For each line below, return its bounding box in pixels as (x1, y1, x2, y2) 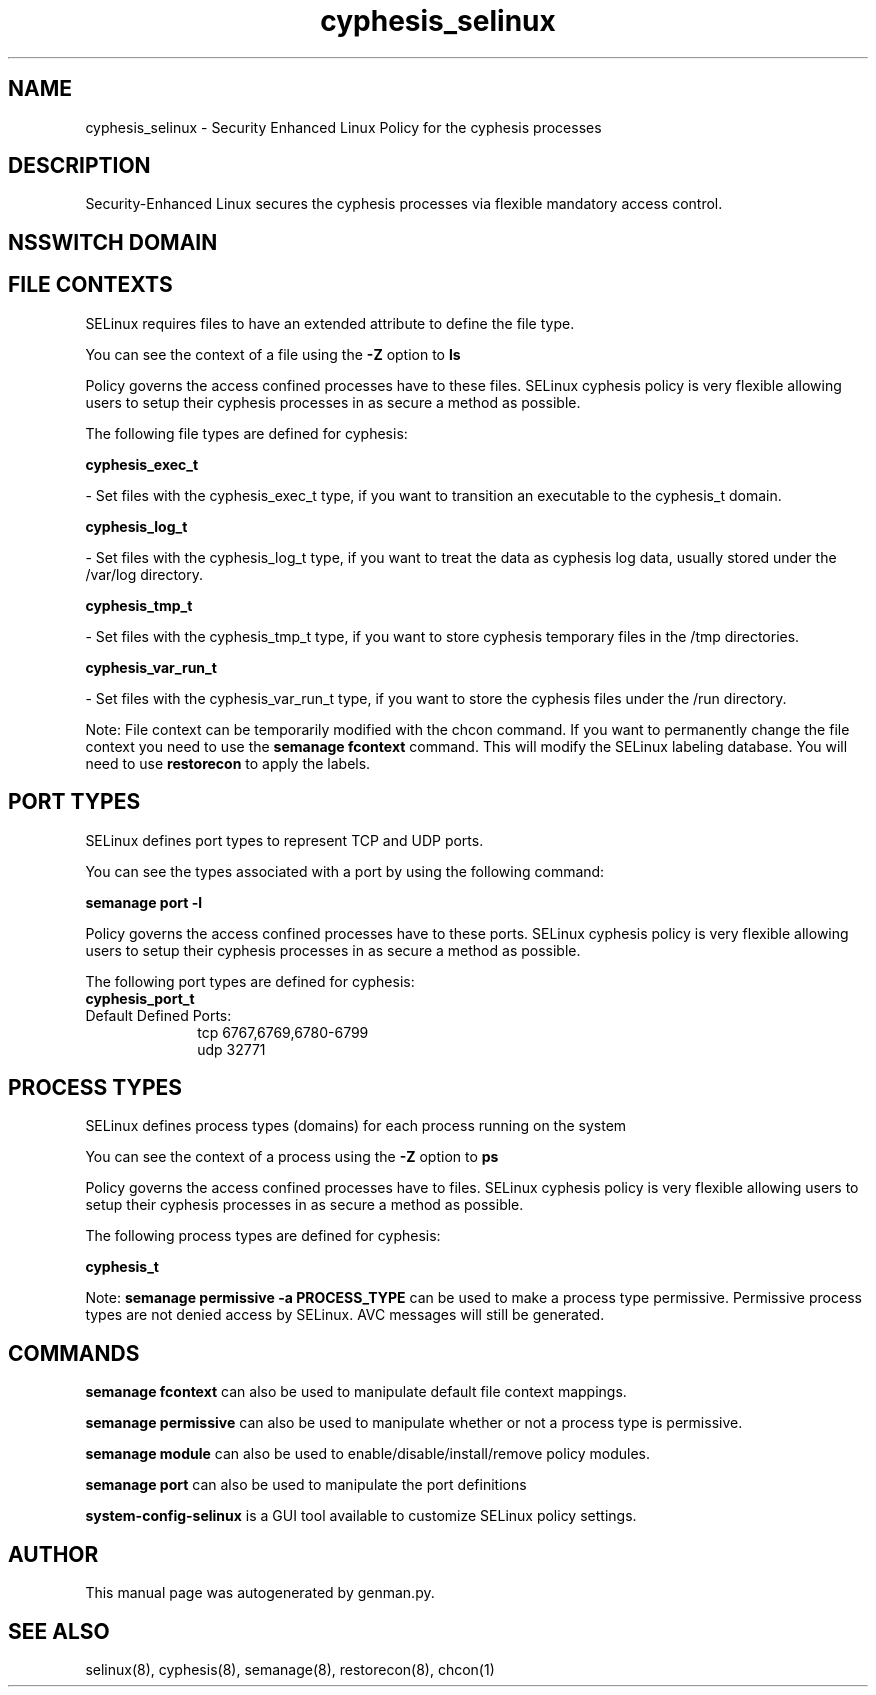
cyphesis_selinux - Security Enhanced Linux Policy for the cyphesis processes (85, 118, 602, 136)
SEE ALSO (8, 1618, 110, 1644)
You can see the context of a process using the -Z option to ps (85, 1148, 499, 1166)
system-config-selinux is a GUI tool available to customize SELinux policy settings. (85, 1507, 637, 1525)
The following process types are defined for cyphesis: (85, 1227, 441, 1245)
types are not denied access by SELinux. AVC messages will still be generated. (85, 1306, 605, 1324)
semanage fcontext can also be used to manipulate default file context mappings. (85, 1383, 627, 1401)
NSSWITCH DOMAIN (8, 229, 218, 255)
